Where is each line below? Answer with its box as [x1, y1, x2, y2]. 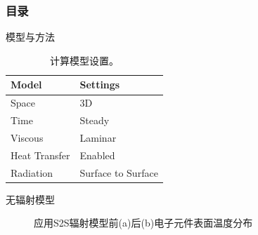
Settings [79, 77, 120, 92]
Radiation [11, 165, 53, 180]
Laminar [79, 130, 117, 145]
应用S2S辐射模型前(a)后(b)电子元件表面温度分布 [34, 215, 253, 230]
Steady [79, 113, 110, 128]
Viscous [11, 130, 44, 145]
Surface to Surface [79, 165, 158, 180]
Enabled [79, 147, 115, 162]
